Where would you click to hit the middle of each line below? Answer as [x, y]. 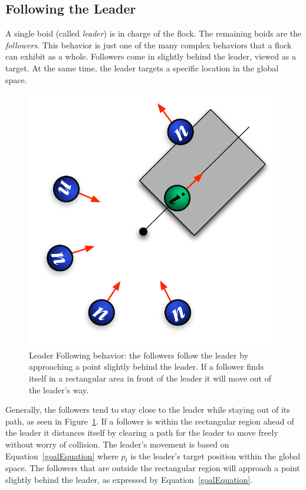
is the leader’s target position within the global [215, 456]
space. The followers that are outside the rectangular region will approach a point [153, 468]
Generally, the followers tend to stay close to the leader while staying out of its [148, 410]
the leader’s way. [59, 389]
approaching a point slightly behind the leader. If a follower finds [147, 366]
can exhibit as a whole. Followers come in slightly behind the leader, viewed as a [151, 56]
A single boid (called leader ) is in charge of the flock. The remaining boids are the [154, 33]
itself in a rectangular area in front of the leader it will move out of [150, 378]
